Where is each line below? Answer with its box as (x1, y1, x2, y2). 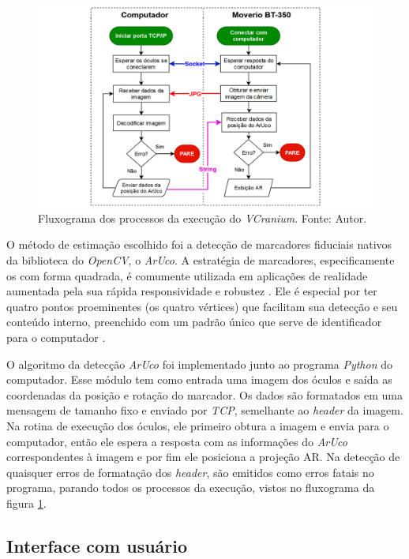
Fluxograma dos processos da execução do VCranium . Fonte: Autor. (38, 209, 367, 226)
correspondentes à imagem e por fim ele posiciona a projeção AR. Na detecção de (6, 448, 400, 465)
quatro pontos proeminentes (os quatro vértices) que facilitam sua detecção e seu (6, 298, 398, 314)
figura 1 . (6, 494, 47, 511)
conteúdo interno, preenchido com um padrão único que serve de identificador (6, 313, 382, 330)
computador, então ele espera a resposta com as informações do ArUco (6, 433, 347, 449)
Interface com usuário (6, 533, 188, 557)
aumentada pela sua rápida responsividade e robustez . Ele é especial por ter (6, 283, 377, 299)
